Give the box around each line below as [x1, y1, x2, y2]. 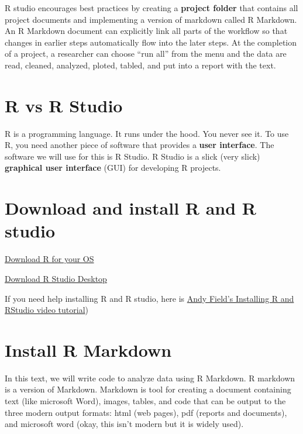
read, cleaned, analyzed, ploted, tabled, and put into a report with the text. [5, 58, 276, 71]
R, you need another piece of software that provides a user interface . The [5, 139, 274, 151]
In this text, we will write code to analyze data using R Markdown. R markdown [5, 371, 295, 384]
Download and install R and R [5, 196, 257, 220]
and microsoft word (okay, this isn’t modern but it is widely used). [5, 418, 244, 430]
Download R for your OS [5, 253, 94, 265]
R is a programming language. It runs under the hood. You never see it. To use [5, 127, 289, 139]
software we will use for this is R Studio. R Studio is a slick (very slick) [5, 150, 260, 162]
